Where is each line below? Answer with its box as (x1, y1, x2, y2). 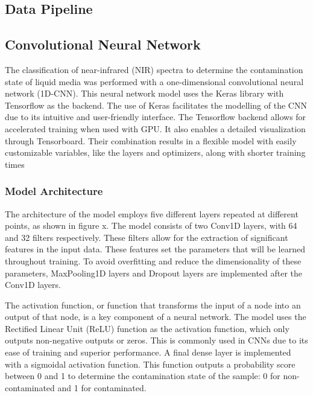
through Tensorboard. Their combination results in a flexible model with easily (5, 134, 297, 147)
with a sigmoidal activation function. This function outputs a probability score (5, 357, 296, 370)
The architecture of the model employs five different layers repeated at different (5, 207, 299, 220)
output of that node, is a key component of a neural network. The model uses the (5, 310, 306, 323)
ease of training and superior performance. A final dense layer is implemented (5, 346, 291, 359)
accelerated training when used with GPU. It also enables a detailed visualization (5, 122, 306, 135)
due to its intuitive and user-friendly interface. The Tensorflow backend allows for (5, 110, 306, 123)
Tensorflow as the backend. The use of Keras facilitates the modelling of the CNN (5, 98, 307, 111)
